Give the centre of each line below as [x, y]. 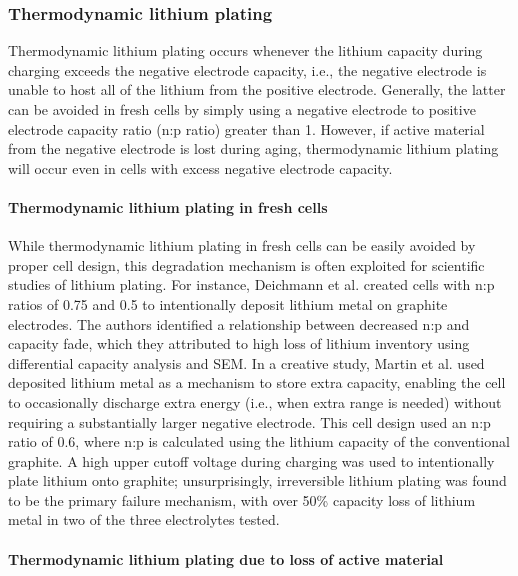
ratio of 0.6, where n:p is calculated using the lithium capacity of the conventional [259, 441]
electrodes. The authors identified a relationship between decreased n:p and [239, 323]
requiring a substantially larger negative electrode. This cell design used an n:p [249, 421]
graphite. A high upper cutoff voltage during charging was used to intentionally [251, 460]
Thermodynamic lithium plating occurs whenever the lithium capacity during [245, 50]
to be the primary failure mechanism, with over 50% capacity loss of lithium [242, 499]
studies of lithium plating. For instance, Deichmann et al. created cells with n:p [251, 284]
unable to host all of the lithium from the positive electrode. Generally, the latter [257, 89]
